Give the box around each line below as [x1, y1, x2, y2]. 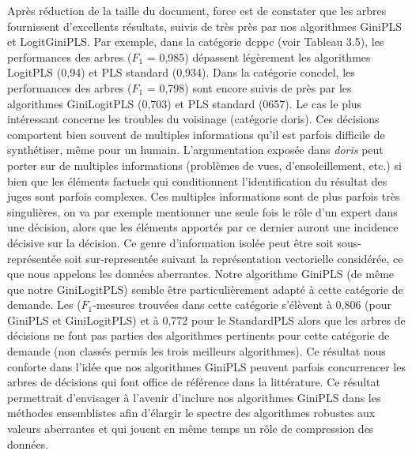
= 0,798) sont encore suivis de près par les [146, 79, 352, 96]
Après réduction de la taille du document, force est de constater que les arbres [7, 2, 387, 18]
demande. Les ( [7, 296, 81, 313]
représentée [7, 250, 62, 266]
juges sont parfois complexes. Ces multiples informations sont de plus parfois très [7, 188, 400, 205]
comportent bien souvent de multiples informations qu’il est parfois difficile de [7, 126, 385, 142]
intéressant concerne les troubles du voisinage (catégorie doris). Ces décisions [7, 111, 380, 127]
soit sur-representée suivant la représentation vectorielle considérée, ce [64, 250, 403, 266]
